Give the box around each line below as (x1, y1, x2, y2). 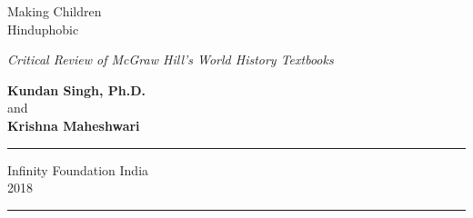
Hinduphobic (7, 19, 79, 38)
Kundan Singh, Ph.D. (7, 80, 146, 99)
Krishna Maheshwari (7, 115, 140, 134)
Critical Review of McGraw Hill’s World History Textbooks (7, 50, 334, 69)
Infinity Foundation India (7, 160, 149, 179)
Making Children (7, 2, 102, 20)
